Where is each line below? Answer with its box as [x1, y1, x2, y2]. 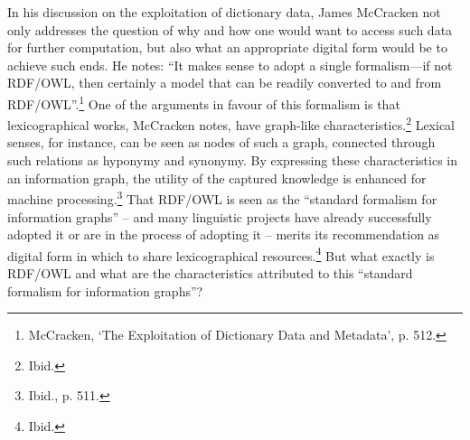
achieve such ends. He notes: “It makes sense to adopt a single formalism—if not [7, 55, 453, 74]
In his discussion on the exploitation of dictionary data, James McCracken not [7, 3, 441, 21]
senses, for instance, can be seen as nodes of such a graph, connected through [7, 133, 436, 152]
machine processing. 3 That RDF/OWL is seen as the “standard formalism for [7, 187, 437, 208]
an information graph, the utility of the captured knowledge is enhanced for [7, 168, 427, 187]
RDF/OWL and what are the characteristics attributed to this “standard [7, 263, 413, 282]
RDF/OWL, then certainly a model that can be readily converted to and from [7, 73, 442, 92]
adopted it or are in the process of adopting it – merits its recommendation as [7, 225, 440, 244]
